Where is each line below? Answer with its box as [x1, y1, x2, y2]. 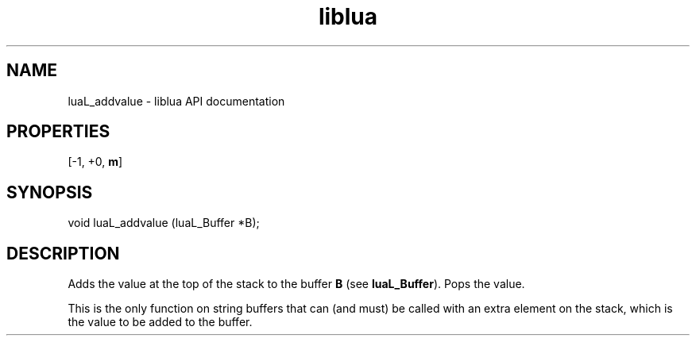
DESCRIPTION [6, 243, 120, 263]
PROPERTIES [6, 121, 110, 142]
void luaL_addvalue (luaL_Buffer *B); [68, 216, 260, 230]
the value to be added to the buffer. [68, 315, 253, 329]
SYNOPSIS [6, 182, 93, 202]
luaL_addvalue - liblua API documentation [68, 94, 285, 108]
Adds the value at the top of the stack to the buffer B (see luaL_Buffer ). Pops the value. [68, 277, 525, 291]
